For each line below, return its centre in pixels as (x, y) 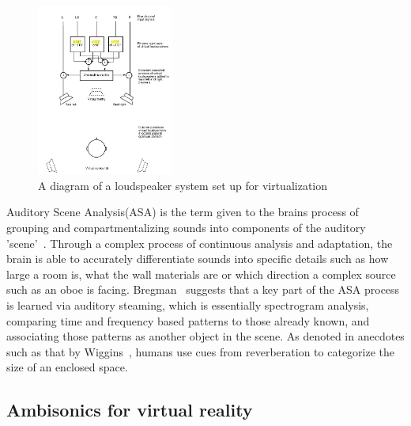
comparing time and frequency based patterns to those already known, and (188, 320)
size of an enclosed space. (67, 367)
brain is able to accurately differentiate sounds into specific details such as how (198, 259)
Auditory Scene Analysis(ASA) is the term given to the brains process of (183, 212)
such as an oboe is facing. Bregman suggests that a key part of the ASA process (203, 289)
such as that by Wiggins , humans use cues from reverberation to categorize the (201, 351)
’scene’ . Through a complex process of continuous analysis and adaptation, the (200, 243)
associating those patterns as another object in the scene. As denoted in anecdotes (205, 336)
